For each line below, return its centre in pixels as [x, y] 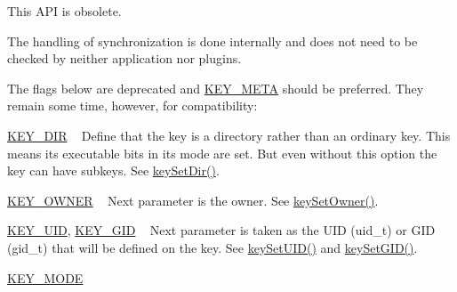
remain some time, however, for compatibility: [132, 105]
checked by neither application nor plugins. [124, 58]
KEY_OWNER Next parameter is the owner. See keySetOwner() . [193, 200]
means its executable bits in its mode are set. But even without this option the [222, 153]
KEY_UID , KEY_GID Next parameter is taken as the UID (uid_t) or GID [221, 230]
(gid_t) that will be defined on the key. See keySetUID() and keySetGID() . [212, 247]
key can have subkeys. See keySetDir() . [113, 170]
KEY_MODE [45, 277]
